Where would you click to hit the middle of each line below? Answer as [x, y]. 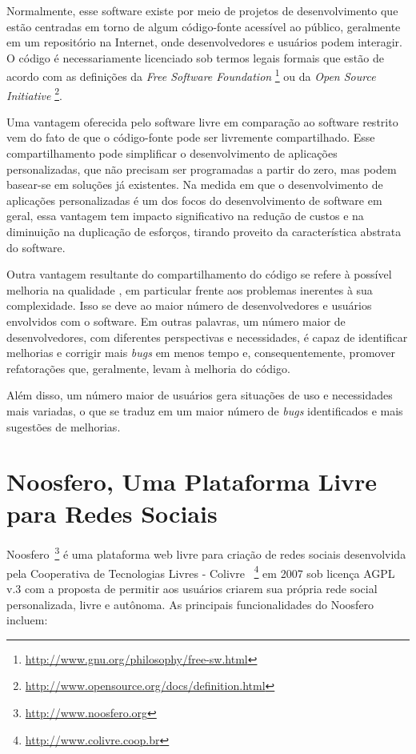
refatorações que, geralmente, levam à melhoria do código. [148, 368]
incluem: [27, 620]
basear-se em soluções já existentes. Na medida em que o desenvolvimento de [195, 184]
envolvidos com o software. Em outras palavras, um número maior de [176, 321]
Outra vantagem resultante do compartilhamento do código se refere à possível [199, 274]
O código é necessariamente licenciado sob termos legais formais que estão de [195, 57]
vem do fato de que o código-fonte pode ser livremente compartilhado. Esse [191, 137]
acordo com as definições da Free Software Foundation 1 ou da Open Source [191, 75]
